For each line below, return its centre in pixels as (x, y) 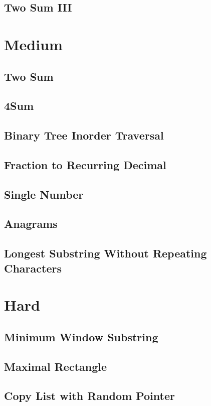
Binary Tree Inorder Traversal (84, 135)
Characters (33, 268)
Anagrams (31, 224)
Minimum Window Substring (81, 336)
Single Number (44, 194)
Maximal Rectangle (56, 366)
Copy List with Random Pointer (89, 396)
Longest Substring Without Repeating (105, 253)
